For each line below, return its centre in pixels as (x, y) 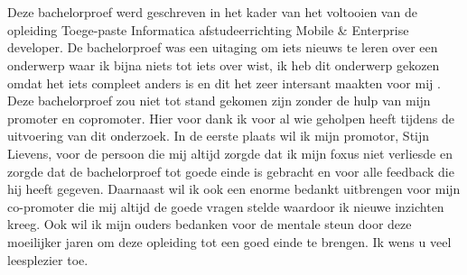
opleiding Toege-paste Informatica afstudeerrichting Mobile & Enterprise (208, 29)
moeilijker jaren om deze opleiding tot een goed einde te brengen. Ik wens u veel (229, 241)
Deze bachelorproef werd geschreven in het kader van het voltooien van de (212, 12)
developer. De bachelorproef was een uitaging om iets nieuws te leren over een (223, 47)
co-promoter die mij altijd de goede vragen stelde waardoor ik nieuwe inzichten (226, 206)
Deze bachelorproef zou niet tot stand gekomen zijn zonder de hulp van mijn (219, 101)
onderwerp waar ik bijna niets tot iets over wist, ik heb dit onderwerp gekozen (224, 64)
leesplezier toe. (48, 259)
